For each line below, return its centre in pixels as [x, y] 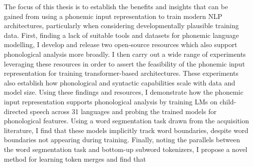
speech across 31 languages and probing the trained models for [123, 111]
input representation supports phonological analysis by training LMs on [111, 101]
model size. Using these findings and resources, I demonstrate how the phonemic [124, 92]
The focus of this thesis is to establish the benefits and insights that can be [116, 6]
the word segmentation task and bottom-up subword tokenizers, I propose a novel [126, 149]
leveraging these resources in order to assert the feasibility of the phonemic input [125, 63]
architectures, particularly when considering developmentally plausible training [121, 25]
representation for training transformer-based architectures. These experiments [121, 73]
